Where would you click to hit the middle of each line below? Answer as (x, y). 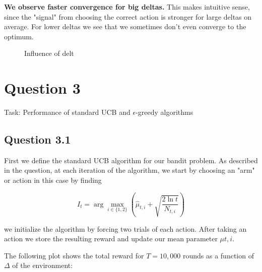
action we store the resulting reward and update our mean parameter (111, 239)
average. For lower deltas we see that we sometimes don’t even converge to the (125, 26)
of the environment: (43, 265)
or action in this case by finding (53, 180)
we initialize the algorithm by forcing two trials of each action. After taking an (125, 228)
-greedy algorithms (165, 112)
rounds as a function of (218, 255)
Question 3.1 (38, 139)
